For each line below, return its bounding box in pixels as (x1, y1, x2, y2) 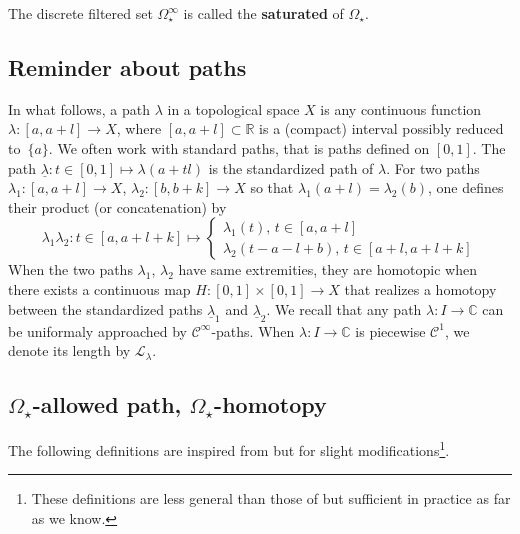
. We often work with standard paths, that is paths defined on (48, 137, 430, 158)
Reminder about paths (8, 51, 247, 82)
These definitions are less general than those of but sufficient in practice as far (31, 488, 511, 509)
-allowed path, (32, 389, 182, 420)
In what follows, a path (8, 98, 151, 119)
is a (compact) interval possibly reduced (259, 118, 504, 139)
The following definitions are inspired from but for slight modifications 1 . (8, 436, 450, 460)
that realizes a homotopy (344, 278, 497, 299)
